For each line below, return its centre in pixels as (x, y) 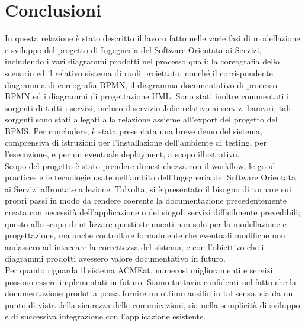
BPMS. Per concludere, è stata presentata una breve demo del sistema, (134, 130)
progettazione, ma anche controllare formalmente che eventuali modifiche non (145, 235)
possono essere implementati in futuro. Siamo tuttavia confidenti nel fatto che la (150, 281)
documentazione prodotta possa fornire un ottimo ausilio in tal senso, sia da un (149, 293)
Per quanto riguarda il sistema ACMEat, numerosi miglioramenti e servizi (139, 270)
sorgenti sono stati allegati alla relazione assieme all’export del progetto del (141, 119)
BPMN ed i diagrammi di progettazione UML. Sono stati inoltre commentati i (147, 96)
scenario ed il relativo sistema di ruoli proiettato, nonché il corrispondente (139, 72)
